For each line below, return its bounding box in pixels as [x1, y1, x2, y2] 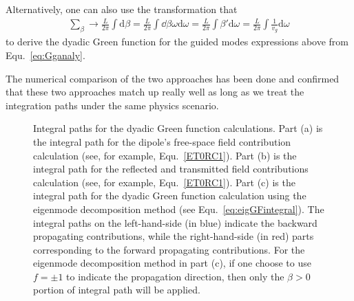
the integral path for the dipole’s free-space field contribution [33, 134, 291, 148]
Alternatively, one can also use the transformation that [6, 2, 238, 16]
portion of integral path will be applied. [33, 282, 200, 297]
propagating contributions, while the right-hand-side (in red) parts [33, 229, 314, 243]
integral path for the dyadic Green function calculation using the [33, 188, 306, 203]
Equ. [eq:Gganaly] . [6, 47, 85, 62]
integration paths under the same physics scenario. [6, 98, 219, 112]
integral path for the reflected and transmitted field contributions [33, 161, 309, 176]
